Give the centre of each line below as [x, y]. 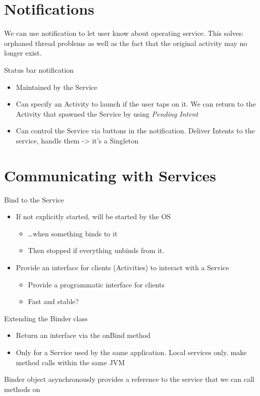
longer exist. [23, 53]
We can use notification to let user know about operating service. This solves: [124, 33]
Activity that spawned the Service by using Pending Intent [107, 113]
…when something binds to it [73, 233]
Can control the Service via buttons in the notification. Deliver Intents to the [135, 131]
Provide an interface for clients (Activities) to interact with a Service [122, 267]
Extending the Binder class [46, 318]
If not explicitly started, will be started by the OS [93, 216]
